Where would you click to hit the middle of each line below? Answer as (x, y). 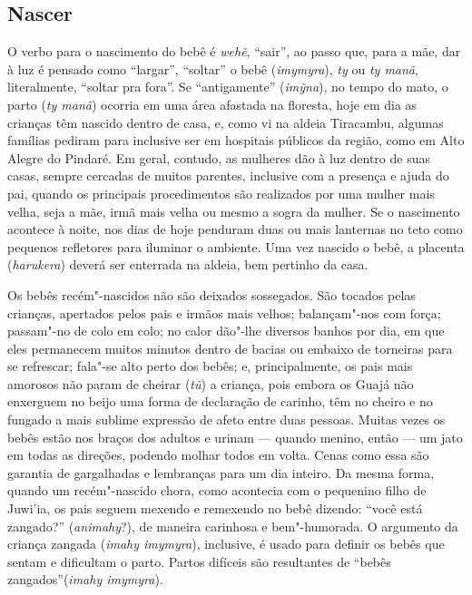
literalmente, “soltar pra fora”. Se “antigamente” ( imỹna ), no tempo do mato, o (228, 87)
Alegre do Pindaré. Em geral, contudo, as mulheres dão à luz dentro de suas (219, 157)
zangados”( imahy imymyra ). (85, 579)
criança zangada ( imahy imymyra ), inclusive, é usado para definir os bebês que (226, 544)
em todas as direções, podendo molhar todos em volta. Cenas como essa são (218, 455)
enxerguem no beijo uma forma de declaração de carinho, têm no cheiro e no (220, 401)
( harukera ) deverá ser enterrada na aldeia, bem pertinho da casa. (188, 264)
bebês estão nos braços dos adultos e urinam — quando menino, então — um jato (235, 437)
